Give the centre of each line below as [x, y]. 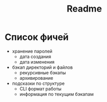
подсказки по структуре [38, 83]
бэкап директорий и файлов [42, 67]
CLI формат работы [40, 88]
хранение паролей [32, 51]
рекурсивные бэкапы [43, 72]
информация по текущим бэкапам [57, 94]
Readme [84, 9]
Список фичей [37, 37]
